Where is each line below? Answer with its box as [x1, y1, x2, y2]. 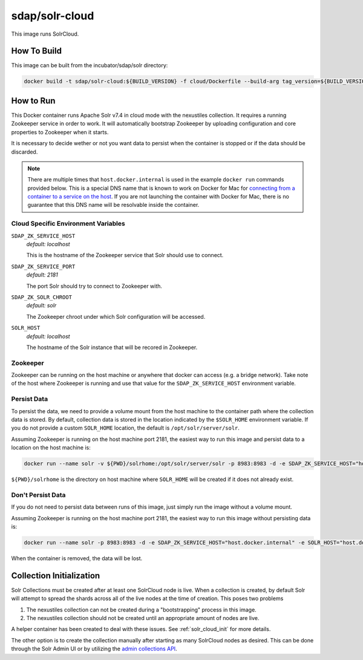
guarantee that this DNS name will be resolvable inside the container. [27, 201, 200, 209]
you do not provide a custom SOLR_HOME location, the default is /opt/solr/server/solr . [11, 424, 240, 432]
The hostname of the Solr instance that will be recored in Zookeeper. [26, 344, 198, 351]
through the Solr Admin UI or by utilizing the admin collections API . [11, 645, 178, 653]
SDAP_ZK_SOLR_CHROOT [11, 293, 73, 301]
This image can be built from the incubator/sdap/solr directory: [11, 62, 168, 69]
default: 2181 [26, 271, 59, 278]
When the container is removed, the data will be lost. [11, 554, 143, 562]
